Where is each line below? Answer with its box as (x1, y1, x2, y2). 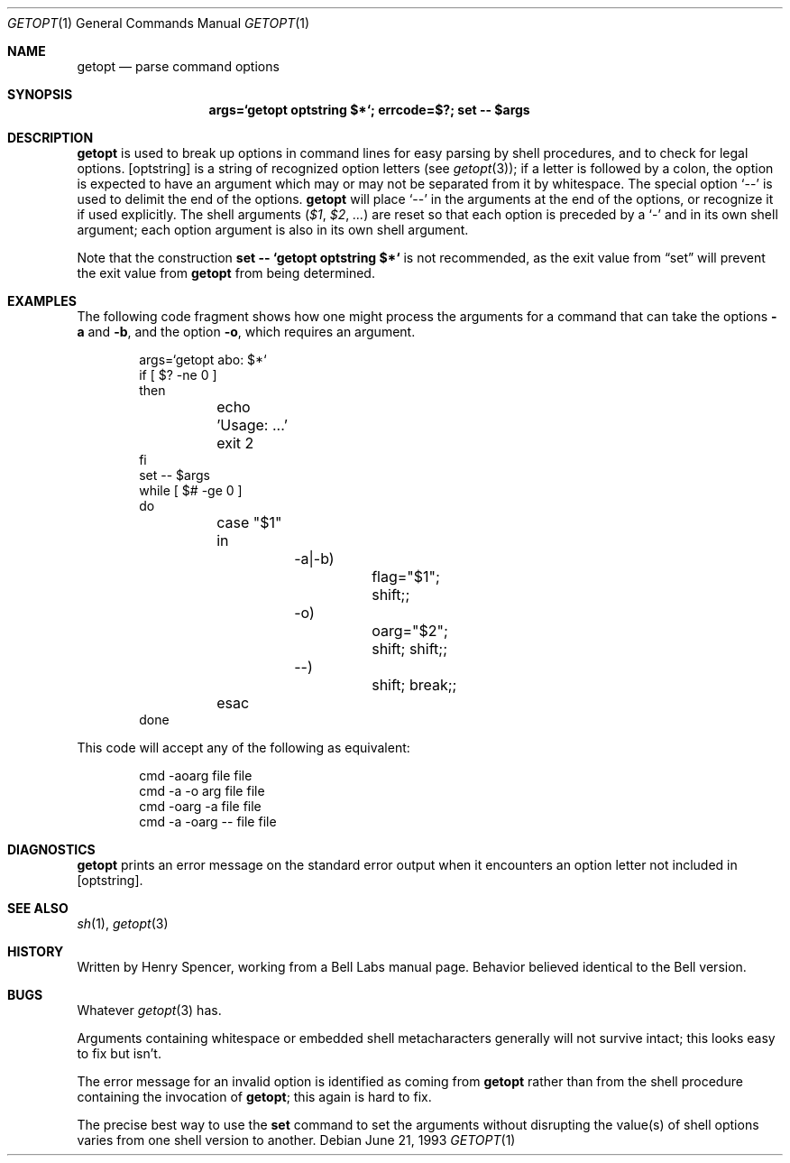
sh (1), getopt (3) (77, 916, 169, 931)
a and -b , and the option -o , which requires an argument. (77, 324, 416, 339)
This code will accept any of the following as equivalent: (77, 740, 410, 755)
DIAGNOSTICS (7, 842, 96, 857)
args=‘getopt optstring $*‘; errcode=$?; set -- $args (208, 102, 530, 117)
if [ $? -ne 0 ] (139, 367, 217, 383)
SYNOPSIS (7, 87, 73, 102)
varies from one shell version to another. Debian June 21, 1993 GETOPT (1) (77, 1132, 516, 1148)
